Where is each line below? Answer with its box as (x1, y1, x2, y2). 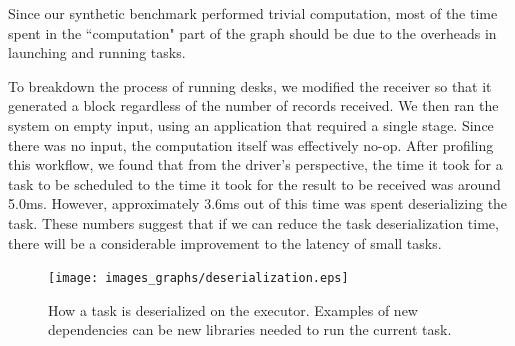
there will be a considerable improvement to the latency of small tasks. (8, 232, 442, 253)
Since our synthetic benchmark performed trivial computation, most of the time (8, 3, 498, 23)
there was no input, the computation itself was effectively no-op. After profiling (8, 134, 494, 155)
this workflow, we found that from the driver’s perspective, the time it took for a (8, 154, 503, 175)
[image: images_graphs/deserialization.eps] (48, 271, 349, 286)
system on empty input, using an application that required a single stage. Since (8, 114, 494, 135)
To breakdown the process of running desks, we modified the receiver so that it (8, 75, 492, 96)
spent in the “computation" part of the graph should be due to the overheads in (8, 22, 497, 43)
